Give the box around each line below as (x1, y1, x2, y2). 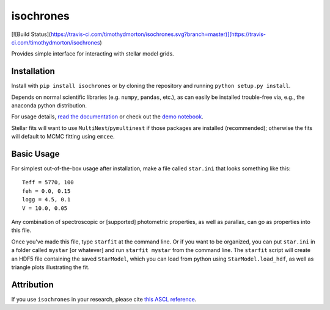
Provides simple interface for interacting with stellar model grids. (11, 50, 174, 57)
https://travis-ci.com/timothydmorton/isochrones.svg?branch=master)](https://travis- (50, 31, 266, 38)
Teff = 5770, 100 (22, 179, 74, 186)
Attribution (11, 279, 54, 290)
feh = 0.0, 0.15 (22, 187, 71, 195)
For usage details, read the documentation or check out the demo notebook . (11, 113, 204, 120)
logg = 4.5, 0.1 (22, 196, 71, 203)
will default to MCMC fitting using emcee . (11, 133, 115, 140)
